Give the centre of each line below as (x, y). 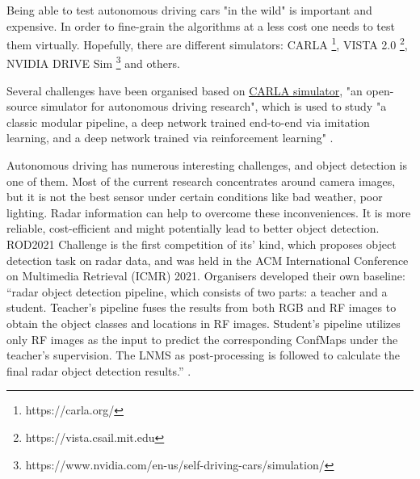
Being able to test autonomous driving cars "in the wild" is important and (189, 10)
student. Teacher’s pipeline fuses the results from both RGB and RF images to (202, 307)
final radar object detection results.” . (99, 370)
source (22, 106)
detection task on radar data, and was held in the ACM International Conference (208, 260)
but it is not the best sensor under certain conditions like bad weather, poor (195, 197)
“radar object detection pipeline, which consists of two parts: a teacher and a (197, 291)
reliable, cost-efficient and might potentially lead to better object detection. (193, 228)
